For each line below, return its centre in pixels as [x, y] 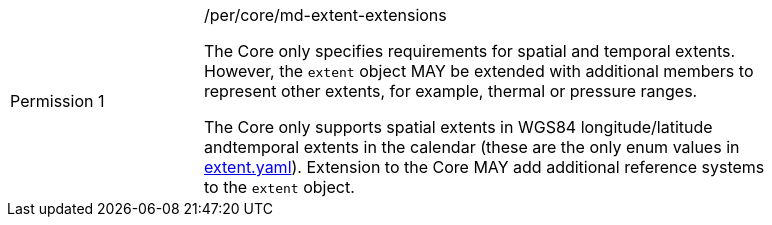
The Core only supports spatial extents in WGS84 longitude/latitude [458, 127]
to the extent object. [279, 187]
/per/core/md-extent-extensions [325, 15]
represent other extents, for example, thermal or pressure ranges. [451, 91]
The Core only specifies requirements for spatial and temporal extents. [470, 51]
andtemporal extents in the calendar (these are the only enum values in [472, 147]
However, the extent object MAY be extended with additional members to [479, 71]
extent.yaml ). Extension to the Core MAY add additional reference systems [484, 167]
